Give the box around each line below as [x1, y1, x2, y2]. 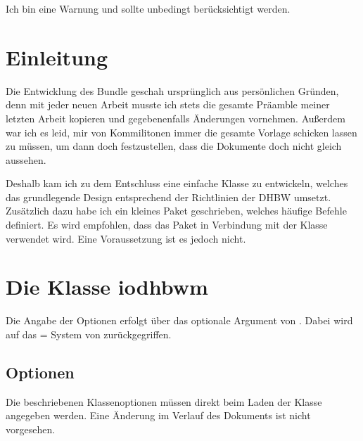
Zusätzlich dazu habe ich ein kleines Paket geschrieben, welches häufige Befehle [6, 203, 347, 218]
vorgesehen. [6, 421, 56, 436]
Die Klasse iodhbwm [6, 272, 208, 301]
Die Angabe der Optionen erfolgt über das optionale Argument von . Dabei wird [6, 313, 353, 328]
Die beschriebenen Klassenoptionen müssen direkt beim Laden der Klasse [6, 394, 322, 409]
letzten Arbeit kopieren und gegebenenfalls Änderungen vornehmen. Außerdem [6, 110, 345, 125]
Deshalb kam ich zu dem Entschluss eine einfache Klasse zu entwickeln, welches [6, 176, 348, 191]
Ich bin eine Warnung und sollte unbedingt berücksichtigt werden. [6, 1, 291, 15]
